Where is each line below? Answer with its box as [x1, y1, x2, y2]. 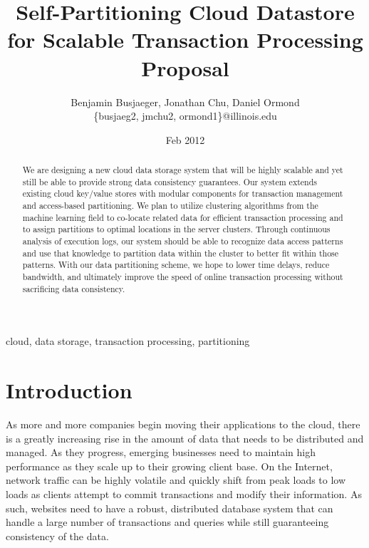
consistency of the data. [6, 528, 109, 543]
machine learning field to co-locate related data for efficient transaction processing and [22, 211, 343, 223]
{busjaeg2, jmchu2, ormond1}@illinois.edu [93, 108, 277, 123]
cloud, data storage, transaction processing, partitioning [6, 334, 250, 348]
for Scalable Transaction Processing [7, 25, 363, 54]
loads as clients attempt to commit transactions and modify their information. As [6, 486, 362, 501]
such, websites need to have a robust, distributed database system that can [6, 500, 333, 515]
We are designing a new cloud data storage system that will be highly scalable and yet [22, 164, 343, 176]
